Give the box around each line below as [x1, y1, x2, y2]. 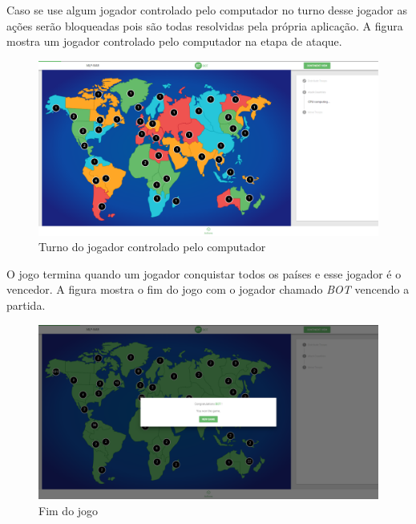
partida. [6, 296, 46, 313]
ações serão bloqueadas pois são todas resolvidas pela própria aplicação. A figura [6, 17, 403, 34]
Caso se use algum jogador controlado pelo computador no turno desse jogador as [6, 2, 407, 18]
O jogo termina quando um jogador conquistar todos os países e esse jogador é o [6, 265, 402, 282]
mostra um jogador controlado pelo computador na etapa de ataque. [6, 33, 342, 50]
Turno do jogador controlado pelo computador [38, 238, 266, 255]
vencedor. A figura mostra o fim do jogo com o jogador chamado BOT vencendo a [6, 281, 410, 298]
